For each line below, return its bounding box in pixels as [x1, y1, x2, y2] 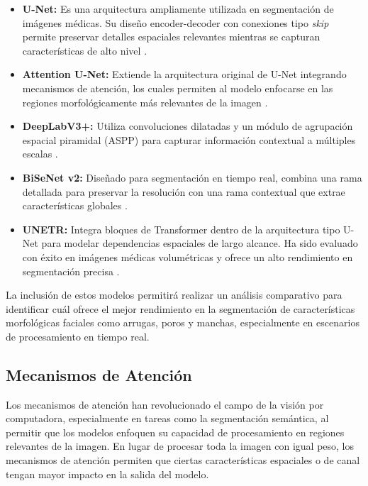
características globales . [22, 198, 128, 213]
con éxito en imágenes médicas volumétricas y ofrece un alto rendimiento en [22, 249, 353, 264]
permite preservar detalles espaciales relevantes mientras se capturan [22, 29, 320, 44]
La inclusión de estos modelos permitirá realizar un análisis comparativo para [6, 287, 342, 302]
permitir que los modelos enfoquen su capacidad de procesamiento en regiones [6, 424, 345, 439]
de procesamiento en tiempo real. [6, 328, 150, 343]
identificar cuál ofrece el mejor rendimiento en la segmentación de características [6, 301, 355, 316]
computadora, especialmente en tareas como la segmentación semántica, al [6, 411, 329, 426]
